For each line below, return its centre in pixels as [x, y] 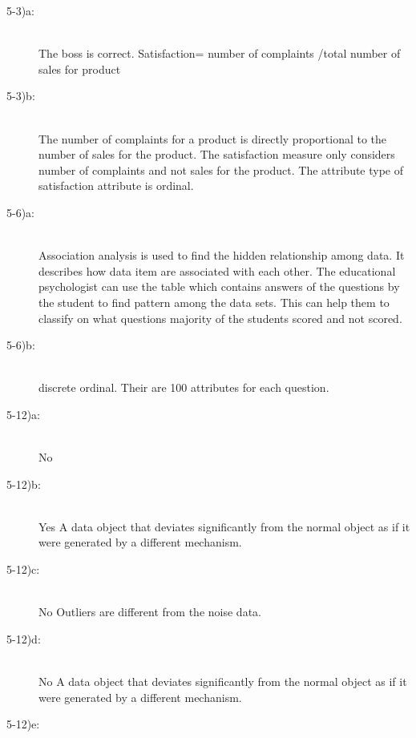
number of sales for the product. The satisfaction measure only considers [217, 154]
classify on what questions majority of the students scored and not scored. [220, 318]
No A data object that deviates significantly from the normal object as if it [223, 681]
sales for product [80, 69]
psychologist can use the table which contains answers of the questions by [219, 286]
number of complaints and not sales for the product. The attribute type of [221, 169]
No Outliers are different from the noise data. [150, 612]
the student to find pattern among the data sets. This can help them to [214, 302]
